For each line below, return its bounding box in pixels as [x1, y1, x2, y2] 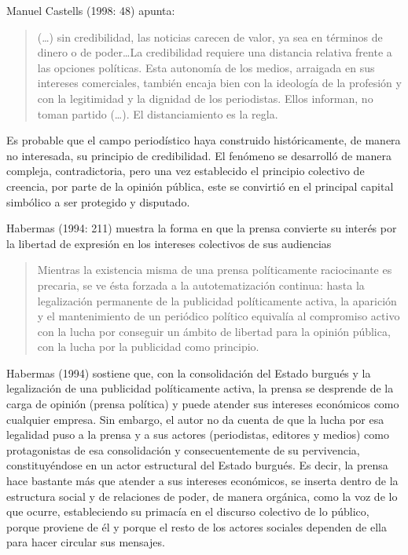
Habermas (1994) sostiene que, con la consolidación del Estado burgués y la [6, 364, 371, 381]
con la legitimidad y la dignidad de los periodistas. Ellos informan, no [37, 89, 373, 106]
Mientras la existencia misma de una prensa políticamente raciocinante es [37, 261, 392, 278]
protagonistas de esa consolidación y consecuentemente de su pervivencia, [6, 441, 360, 458]
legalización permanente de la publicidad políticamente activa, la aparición [37, 292, 397, 309]
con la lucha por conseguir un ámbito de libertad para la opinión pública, [37, 323, 391, 339]
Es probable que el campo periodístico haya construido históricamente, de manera [6, 132, 401, 148]
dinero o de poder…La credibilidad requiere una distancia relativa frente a [37, 44, 392, 60]
